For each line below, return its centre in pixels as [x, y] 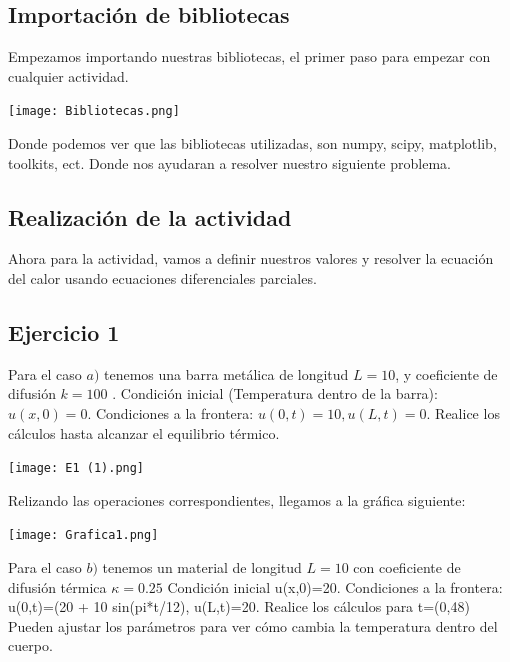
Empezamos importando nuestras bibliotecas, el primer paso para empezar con [249, 56]
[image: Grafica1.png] [83, 535]
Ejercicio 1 [64, 332]
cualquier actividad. [68, 75]
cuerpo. [30, 645]
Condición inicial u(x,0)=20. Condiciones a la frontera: [335, 586]
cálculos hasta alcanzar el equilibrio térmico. [144, 432]
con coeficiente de [407, 567]
